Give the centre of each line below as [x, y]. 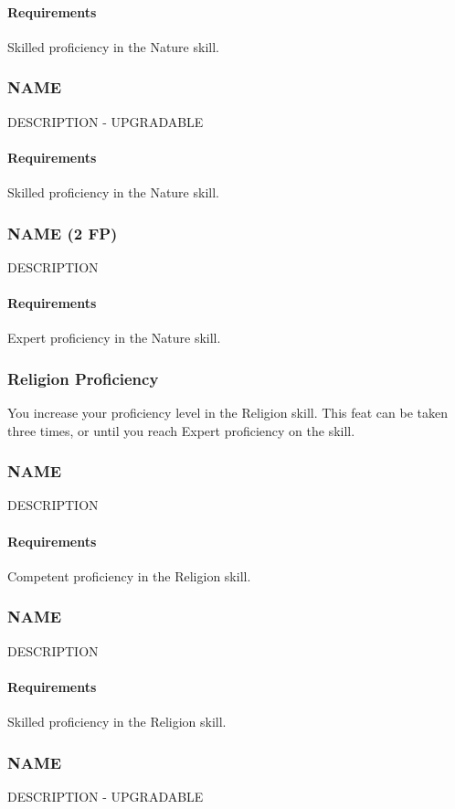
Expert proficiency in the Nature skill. [114, 338]
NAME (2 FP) [63, 233]
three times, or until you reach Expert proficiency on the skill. [181, 430]
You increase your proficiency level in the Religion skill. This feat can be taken [227, 413]
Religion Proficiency [83, 378]
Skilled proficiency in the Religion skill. [117, 722]
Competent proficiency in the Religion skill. [129, 575]
